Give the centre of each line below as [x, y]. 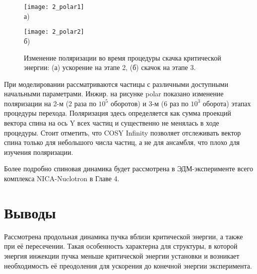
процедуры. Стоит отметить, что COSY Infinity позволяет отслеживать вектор [123, 132]
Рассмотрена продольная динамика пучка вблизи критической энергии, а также [124, 236]
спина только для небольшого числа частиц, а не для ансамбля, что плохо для [122, 142]
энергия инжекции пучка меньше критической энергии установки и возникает [122, 255]
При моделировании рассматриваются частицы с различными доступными [116, 84]
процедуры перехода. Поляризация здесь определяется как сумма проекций [118, 113]
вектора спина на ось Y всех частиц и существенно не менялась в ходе [112, 123]
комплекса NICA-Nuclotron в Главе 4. [62, 178]
